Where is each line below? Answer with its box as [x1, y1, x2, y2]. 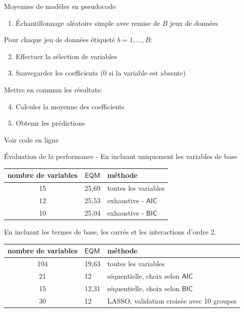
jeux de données [170, 17, 218, 28]
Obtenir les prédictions [15, 118, 85, 128]
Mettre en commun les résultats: [4, 84, 102, 94]
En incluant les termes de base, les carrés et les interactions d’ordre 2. [4, 227, 216, 237]
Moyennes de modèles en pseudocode [4, 1, 116, 11]
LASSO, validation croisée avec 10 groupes [107, 295, 237, 306]
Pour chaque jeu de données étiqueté [4, 34, 115, 45]
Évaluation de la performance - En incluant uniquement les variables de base [4, 151, 238, 161]
